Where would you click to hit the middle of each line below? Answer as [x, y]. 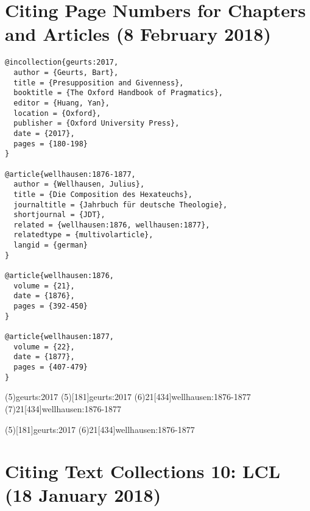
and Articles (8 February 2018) [138, 34]
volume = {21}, [44, 286]
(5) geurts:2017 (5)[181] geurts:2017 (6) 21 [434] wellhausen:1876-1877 [128, 397]
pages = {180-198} [51, 144]
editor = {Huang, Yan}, [62, 103]
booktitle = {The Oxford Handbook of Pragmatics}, [118, 93]
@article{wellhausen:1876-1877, [70, 174]
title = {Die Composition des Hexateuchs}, [103, 194]
